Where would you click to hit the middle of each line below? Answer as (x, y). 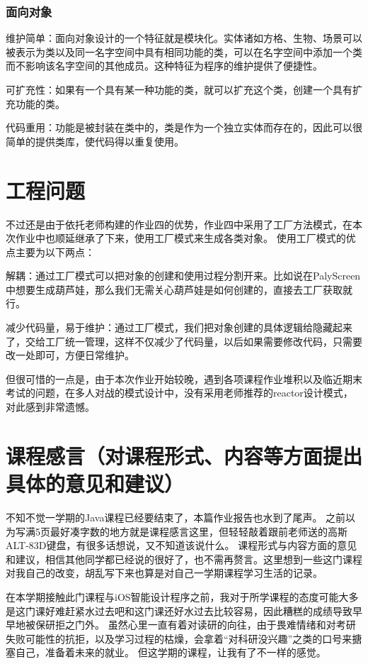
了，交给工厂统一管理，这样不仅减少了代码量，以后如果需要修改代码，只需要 (184, 341)
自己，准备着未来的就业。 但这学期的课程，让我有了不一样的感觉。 (171, 652)
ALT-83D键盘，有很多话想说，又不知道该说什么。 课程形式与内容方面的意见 (182, 545)
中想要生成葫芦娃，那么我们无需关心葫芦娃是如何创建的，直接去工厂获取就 (179, 289)
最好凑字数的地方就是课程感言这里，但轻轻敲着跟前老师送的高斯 (199, 531)
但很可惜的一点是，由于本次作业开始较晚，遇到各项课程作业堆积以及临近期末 (184, 378)
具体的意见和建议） (95, 483)
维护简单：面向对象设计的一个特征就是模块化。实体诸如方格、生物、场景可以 (184, 38)
